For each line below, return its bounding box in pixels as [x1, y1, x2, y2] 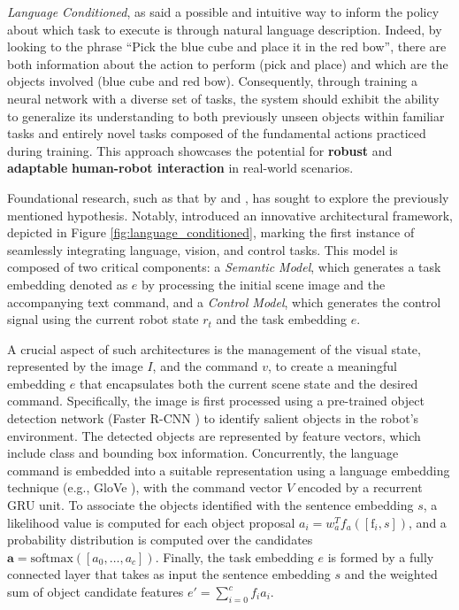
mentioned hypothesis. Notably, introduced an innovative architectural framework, [7, 205, 454, 224]
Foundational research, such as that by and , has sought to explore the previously [7, 188, 449, 206]
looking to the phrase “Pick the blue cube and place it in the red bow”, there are [7, 37, 447, 56]
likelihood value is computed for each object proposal [7, 513, 295, 531]
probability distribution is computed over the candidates [7, 530, 313, 549]
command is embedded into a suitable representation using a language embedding [7, 460, 450, 479]
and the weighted [344, 565, 438, 583]
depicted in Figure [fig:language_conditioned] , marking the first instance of [7, 223, 415, 242]
